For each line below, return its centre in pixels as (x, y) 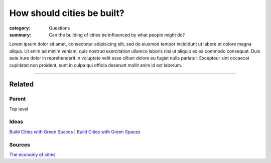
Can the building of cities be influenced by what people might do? (117, 34)
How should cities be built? (67, 13)
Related (22, 84)
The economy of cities (32, 154)
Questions (59, 28)
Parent (18, 99)
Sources (20, 144)
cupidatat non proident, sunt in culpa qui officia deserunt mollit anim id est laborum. (96, 65)
